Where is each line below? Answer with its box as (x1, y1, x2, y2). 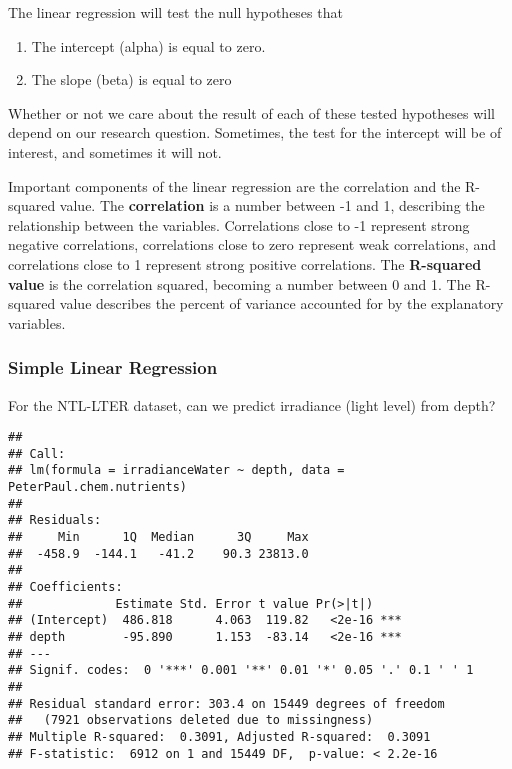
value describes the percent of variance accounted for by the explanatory (59, 293, 504, 314)
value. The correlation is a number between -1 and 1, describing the (59, 195, 485, 216)
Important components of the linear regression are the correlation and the (8, 175, 461, 196)
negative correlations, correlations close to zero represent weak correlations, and (8, 234, 496, 255)
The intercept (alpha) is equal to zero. (31, 35, 266, 56)
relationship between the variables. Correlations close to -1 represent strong (8, 214, 470, 235)
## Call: (8, 446, 66, 461)
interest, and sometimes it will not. (8, 141, 222, 162)
